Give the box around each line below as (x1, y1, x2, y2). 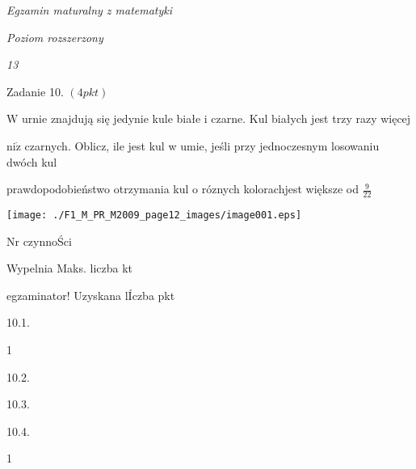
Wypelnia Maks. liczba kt (6, 260, 133, 277)
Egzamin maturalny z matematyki (6, 2, 173, 18)
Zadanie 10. (6, 82, 64, 99)
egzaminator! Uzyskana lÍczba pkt (6, 286, 175, 303)
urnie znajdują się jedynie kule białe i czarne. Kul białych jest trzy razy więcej (22, 110, 411, 127)
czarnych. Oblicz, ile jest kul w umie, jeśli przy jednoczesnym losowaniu (24, 137, 380, 154)
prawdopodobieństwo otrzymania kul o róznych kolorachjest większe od (6, 180, 359, 197)
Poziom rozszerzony (6, 28, 103, 45)
